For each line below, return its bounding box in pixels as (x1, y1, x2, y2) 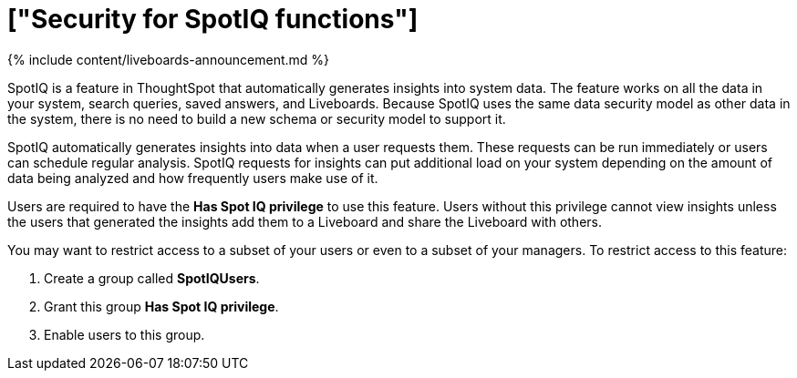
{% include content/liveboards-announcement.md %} (7, 51, 330, 67)
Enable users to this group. (44, 326, 205, 342)
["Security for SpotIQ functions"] (7, 4, 419, 35)
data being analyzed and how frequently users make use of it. (7, 169, 378, 186)
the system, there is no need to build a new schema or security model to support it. (7, 110, 506, 127)
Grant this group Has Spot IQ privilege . (44, 298, 279, 314)
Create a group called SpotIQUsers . (44, 270, 260, 286)
